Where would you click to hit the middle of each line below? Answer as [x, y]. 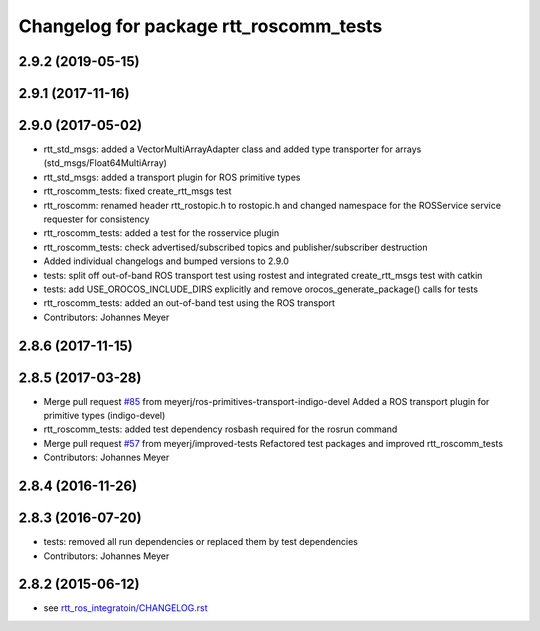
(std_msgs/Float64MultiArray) [105, 163]
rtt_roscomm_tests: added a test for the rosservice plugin [161, 233]
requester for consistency [96, 219]
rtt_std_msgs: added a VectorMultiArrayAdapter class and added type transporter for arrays [232, 149]
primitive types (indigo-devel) [104, 416]
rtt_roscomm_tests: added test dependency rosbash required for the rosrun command [220, 429]
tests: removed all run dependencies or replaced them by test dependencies [201, 542]
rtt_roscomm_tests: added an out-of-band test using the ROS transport [189, 303]
